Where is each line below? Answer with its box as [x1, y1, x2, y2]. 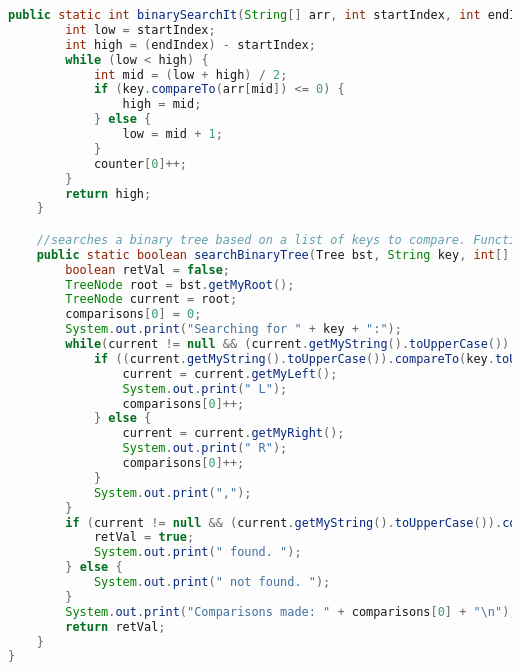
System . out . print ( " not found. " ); [93, 575, 331, 590]
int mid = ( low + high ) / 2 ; [93, 67, 288, 82]
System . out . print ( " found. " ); [93, 545, 302, 560]
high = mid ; [122, 97, 202, 112]
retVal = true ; [93, 530, 195, 545]
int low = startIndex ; [65, 22, 216, 37]
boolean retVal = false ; [65, 262, 230, 277]
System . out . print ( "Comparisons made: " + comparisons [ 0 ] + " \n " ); [65, 604, 517, 619]
